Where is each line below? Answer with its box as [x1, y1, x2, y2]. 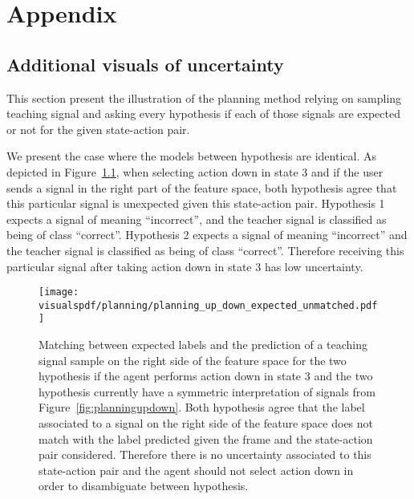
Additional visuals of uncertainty [6, 51, 284, 76]
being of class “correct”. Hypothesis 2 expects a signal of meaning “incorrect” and [6, 226, 408, 243]
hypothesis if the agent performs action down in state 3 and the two [39, 367, 373, 384]
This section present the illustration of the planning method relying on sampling [6, 89, 402, 106]
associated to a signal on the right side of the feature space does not [39, 415, 374, 432]
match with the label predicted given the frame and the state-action [39, 430, 373, 447]
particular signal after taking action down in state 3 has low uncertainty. [6, 258, 363, 274]
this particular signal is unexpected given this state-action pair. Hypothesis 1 [6, 195, 385, 212]
